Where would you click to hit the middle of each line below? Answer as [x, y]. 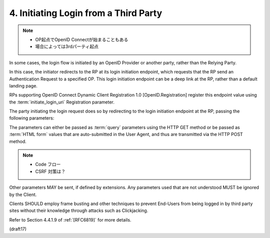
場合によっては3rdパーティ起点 [67, 46]
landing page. [23, 85]
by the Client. [23, 194]
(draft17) [18, 229]
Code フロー [48, 164]
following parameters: [32, 118]
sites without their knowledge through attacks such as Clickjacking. [79, 210]
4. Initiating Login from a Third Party [86, 13]
